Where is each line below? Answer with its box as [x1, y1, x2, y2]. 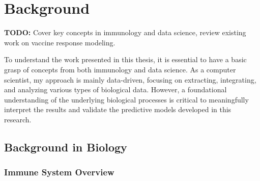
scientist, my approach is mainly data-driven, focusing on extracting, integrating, [4, 74, 256, 85]
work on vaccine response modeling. [4, 37, 115, 47]
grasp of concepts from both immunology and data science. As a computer [4, 64, 236, 74]
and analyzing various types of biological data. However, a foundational [4, 84, 227, 95]
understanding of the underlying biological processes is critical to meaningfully [4, 94, 249, 105]
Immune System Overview [4, 166, 114, 178]
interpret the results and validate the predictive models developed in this [4, 104, 232, 115]
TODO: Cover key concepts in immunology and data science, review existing [4, 27, 246, 38]
